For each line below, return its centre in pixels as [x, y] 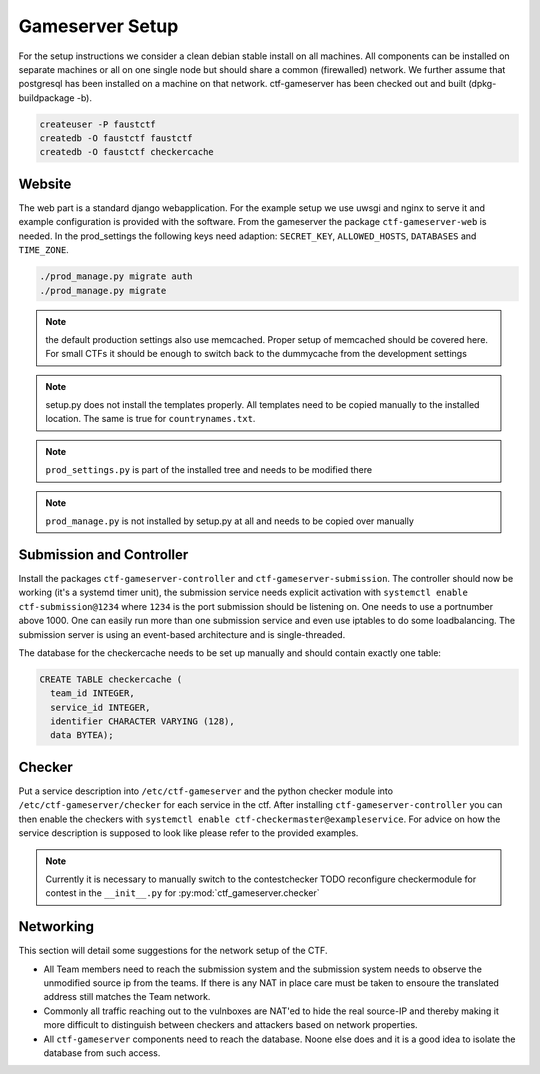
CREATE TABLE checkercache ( [111, 679]
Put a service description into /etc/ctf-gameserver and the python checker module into [206, 791]
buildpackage [46, 97]
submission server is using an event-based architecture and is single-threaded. [182, 634]
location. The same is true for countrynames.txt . [150, 419]
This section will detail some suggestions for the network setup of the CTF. [173, 951]
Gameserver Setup [98, 26]
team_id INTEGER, [92, 693]
